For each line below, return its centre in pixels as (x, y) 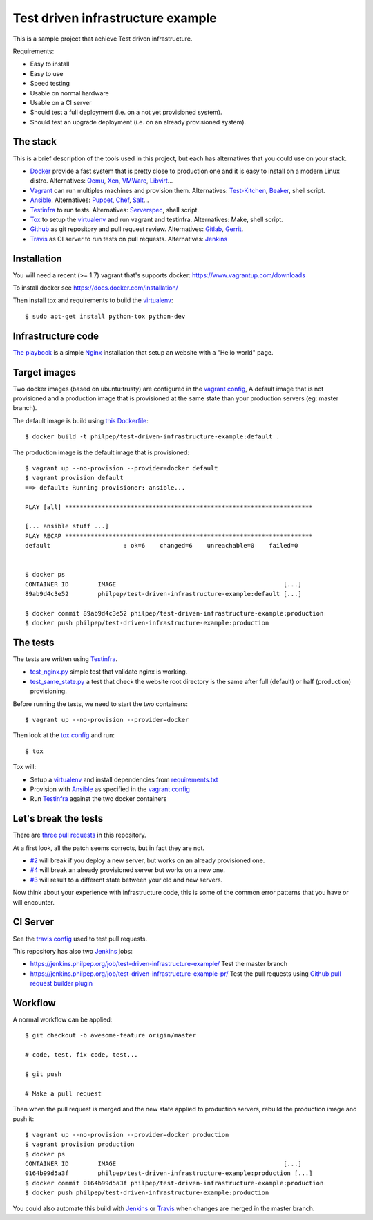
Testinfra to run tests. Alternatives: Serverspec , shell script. (115, 210)
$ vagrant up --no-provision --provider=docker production (127, 1135)
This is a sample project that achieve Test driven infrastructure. (103, 39)
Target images (44, 372)
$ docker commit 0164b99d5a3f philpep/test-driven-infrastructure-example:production (174, 1183)
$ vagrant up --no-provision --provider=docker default (122, 468)
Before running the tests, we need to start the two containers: (100, 704)
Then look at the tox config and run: (64, 735)
